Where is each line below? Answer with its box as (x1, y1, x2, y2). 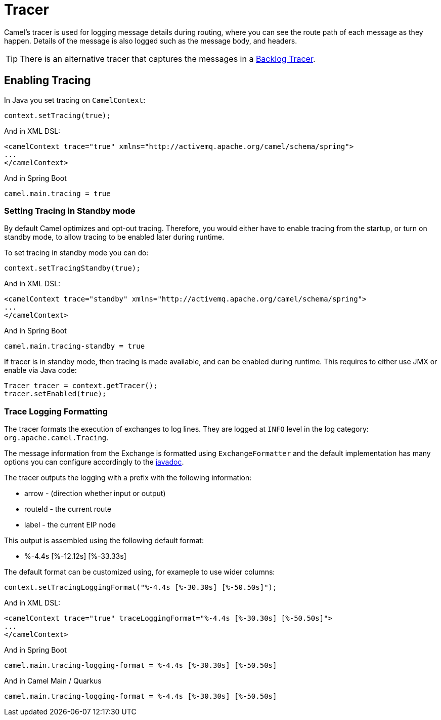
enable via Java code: (4, 366, 77, 375)
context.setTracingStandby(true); (4, 264, 141, 273)
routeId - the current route (24, 505, 111, 514)
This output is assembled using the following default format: (4, 536, 204, 545)
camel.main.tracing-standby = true (4, 342, 145, 351)
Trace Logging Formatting (4, 406, 108, 416)
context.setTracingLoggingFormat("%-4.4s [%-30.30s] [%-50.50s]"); (4, 583, 277, 592)
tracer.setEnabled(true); (4, 390, 107, 398)
